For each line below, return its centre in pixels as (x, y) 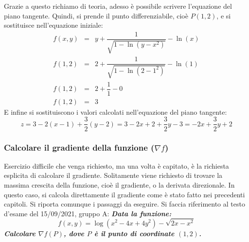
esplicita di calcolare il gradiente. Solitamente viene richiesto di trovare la (113, 175)
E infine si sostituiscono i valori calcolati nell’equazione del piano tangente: (116, 112)
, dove (74, 233)
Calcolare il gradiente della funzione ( (79, 147)
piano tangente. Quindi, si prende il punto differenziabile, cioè (96, 15)
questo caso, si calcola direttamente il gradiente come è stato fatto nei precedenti (124, 194)
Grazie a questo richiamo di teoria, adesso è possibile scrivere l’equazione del (118, 6)
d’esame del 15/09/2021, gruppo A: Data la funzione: (88, 213)
